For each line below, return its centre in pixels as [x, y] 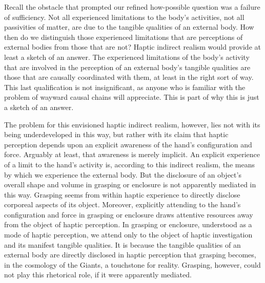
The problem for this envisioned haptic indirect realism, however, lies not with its [132, 124]
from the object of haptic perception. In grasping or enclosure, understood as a [128, 224]
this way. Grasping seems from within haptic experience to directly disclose [122, 194]
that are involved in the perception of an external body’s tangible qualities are [127, 67]
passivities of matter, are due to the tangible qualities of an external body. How [129, 27]
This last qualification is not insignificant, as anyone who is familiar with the [125, 87]
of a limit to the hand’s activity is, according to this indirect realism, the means [129, 164]
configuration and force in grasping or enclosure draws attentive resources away [129, 214]
